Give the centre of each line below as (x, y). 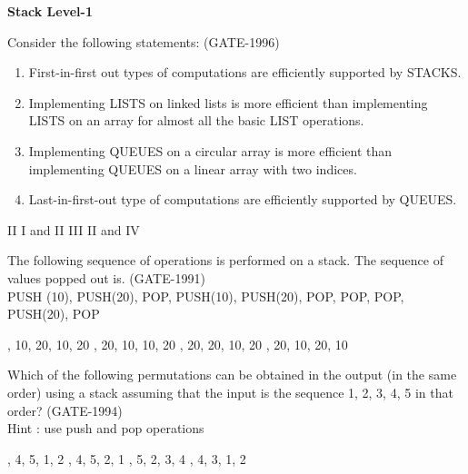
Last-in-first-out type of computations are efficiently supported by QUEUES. (243, 199)
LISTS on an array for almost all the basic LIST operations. (196, 120)
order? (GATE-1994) (65, 410)
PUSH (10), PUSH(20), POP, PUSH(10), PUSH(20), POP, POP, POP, (206, 296)
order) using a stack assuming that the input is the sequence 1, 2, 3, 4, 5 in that (230, 392)
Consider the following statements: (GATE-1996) (144, 41)
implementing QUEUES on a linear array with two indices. (193, 168)
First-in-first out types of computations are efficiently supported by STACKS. (245, 72)
